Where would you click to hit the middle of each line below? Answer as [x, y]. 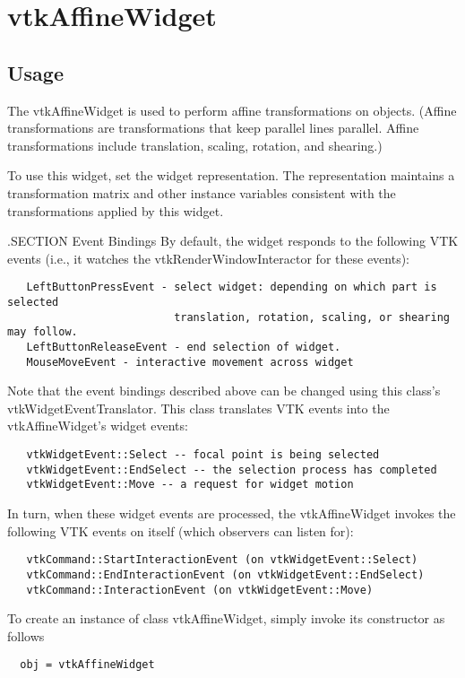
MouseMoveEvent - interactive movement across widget [190, 362]
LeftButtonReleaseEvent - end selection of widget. [184, 347]
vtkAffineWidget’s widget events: [98, 426]
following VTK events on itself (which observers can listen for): [181, 530]
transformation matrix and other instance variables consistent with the [202, 192]
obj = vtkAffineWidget [87, 665]
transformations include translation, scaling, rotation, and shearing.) [195, 145]
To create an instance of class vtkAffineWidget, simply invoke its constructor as [226, 618]
